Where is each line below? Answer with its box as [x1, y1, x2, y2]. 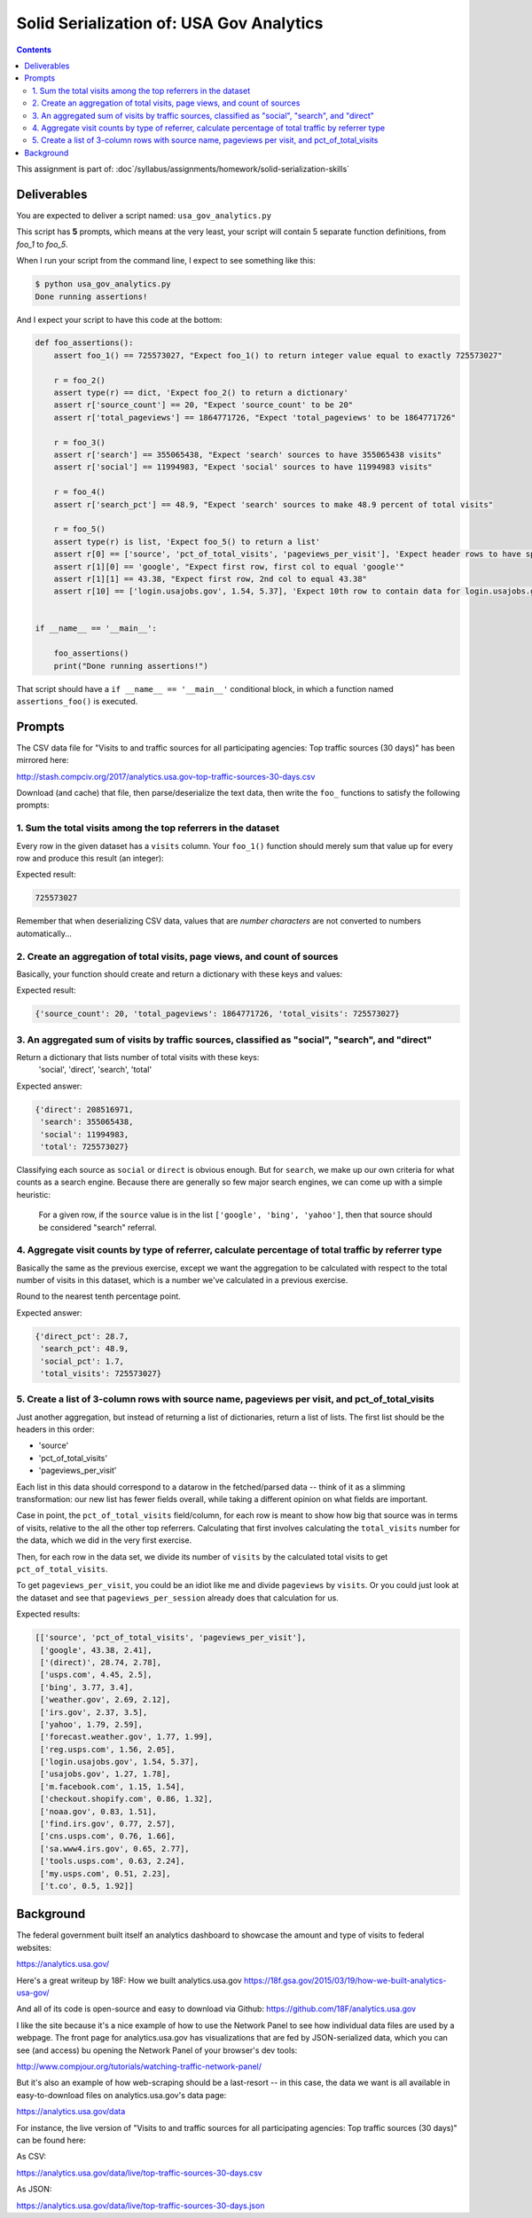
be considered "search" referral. [38, 1222, 157, 1232]
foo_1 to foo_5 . [16, 239, 68, 249]
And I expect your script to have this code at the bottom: [16, 314, 223, 325]
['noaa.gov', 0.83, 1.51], [40, 1806, 157, 1816]
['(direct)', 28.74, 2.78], [40, 1657, 162, 1667]
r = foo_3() [53, 437, 106, 447]
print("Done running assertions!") [53, 661, 208, 671]
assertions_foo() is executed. [16, 696, 138, 707]
